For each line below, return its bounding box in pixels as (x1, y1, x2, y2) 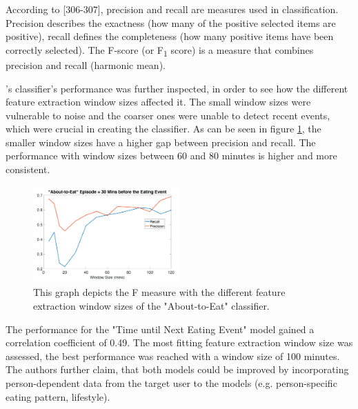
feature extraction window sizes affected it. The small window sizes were (6, 94, 311, 109)
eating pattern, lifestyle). (6, 389, 110, 403)
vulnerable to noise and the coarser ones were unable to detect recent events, (6, 108, 330, 122)
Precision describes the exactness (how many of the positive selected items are (6, 15, 336, 30)
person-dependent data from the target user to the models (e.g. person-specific (6, 375, 337, 390)
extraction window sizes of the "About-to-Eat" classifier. (33, 299, 270, 312)
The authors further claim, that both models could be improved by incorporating (6, 362, 349, 377)
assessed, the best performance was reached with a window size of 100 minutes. (6, 348, 340, 363)
